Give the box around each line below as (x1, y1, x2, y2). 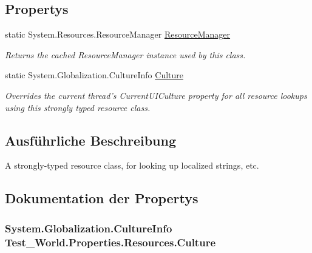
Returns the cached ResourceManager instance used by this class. (5, 48, 246, 61)
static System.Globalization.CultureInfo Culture (5, 69, 183, 81)
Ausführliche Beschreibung (5, 130, 176, 149)
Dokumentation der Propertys (5, 189, 198, 207)
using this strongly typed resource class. (5, 101, 151, 113)
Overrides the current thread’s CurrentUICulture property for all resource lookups (5, 89, 307, 101)
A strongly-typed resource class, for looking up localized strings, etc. (5, 159, 259, 172)
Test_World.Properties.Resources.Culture (5, 234, 216, 249)
